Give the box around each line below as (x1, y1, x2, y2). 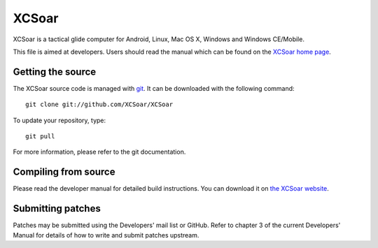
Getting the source (13, 66, 97, 78)
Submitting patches (13, 203, 101, 214)
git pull (25, 133, 55, 140)
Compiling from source (13, 166, 115, 178)
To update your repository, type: (13, 116, 106, 124)
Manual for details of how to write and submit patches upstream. (13, 231, 199, 239)
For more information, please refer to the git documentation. (13, 147, 186, 156)
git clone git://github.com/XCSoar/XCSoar (25, 101, 174, 108)
